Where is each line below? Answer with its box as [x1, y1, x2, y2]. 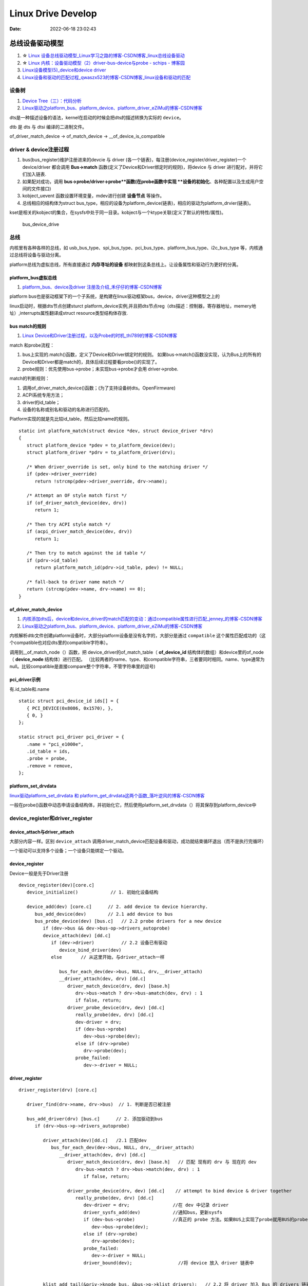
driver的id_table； [22, 399, 61, 405]
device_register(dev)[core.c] [18, 882, 95, 888]
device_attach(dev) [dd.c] [43, 933, 111, 938]
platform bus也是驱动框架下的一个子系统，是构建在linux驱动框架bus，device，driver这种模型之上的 [9, 293, 220, 299]
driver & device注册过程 [9, 146, 69, 153]
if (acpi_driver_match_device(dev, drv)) [26, 529, 133, 534]
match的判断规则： [9, 376, 50, 382]
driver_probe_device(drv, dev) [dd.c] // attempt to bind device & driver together [67, 1188, 292, 1193]
